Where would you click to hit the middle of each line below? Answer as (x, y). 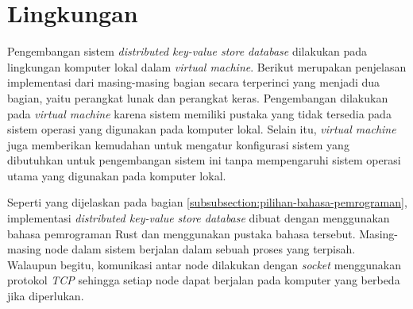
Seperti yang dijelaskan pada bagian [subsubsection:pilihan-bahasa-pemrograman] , (207, 202)
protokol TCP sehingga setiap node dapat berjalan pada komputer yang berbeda (204, 280)
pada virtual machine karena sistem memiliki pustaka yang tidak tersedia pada (199, 113)
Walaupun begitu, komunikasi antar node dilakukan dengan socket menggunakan (205, 264)
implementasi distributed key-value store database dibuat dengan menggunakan (199, 218)
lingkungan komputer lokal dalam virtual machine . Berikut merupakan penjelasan (207, 66)
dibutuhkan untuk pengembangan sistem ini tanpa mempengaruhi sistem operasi (204, 160)
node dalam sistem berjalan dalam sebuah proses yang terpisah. (200, 249)
